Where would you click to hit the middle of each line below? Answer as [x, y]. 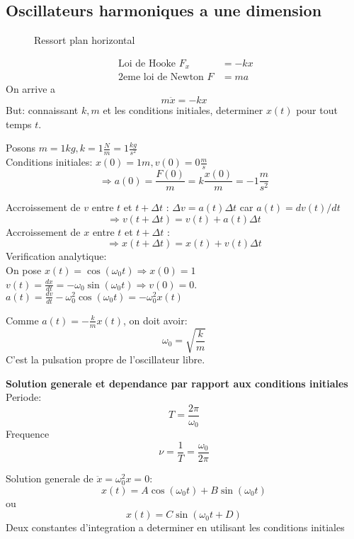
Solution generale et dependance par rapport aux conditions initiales [177, 383]
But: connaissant [42, 109]
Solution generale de [50, 478]
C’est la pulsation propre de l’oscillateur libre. [105, 359]
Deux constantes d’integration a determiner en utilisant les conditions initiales [175, 527]
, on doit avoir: [155, 320]
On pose [24, 269]
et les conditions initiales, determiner [183, 109]
